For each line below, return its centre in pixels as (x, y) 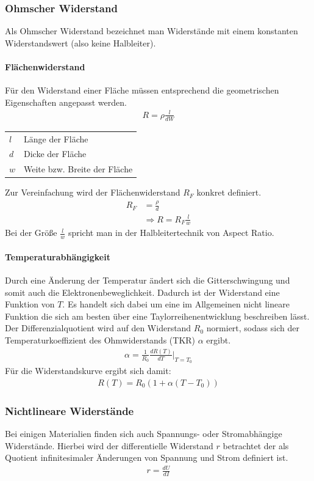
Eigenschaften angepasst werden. (66, 102)
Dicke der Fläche (55, 154)
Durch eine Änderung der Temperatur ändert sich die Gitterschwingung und (148, 280)
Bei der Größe (31, 233)
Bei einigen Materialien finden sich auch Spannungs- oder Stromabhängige (144, 434)
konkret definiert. (229, 192)
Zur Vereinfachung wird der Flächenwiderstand (93, 192)
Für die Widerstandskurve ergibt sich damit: (88, 371)
